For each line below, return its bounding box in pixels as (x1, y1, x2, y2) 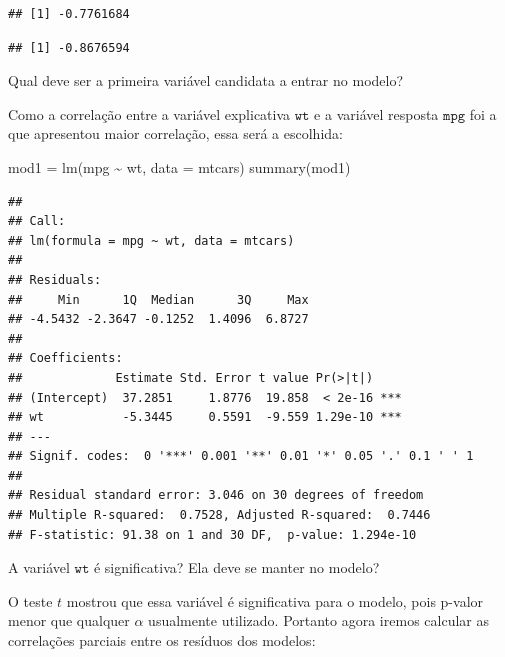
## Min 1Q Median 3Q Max (8, 292, 309, 307)
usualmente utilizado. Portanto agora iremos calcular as (148, 610, 489, 631)
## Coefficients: (8, 351, 123, 366)
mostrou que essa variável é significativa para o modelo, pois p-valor (66, 590, 484, 611)
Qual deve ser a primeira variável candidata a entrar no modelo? (8, 70, 404, 91)
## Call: (8, 214, 66, 229)
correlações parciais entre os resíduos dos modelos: (8, 630, 316, 651)
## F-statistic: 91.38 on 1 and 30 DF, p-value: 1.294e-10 (8, 527, 417, 542)
